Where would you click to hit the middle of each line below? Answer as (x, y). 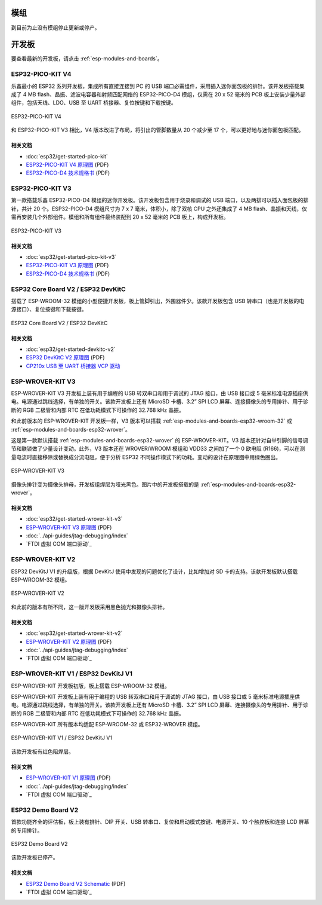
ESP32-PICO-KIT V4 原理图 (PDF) (67, 164)
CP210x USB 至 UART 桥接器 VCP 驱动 (73, 366)
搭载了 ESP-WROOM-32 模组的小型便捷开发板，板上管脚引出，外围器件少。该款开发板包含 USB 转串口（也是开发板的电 (158, 301)
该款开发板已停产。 (35, 857)
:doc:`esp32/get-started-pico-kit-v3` (71, 257)
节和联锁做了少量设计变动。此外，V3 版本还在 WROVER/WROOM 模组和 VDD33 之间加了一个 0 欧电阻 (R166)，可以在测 (158, 449)
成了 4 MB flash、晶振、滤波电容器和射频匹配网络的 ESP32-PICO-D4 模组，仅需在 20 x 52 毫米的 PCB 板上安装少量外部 (158, 94)
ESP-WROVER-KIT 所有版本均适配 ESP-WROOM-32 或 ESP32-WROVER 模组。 (107, 724)
